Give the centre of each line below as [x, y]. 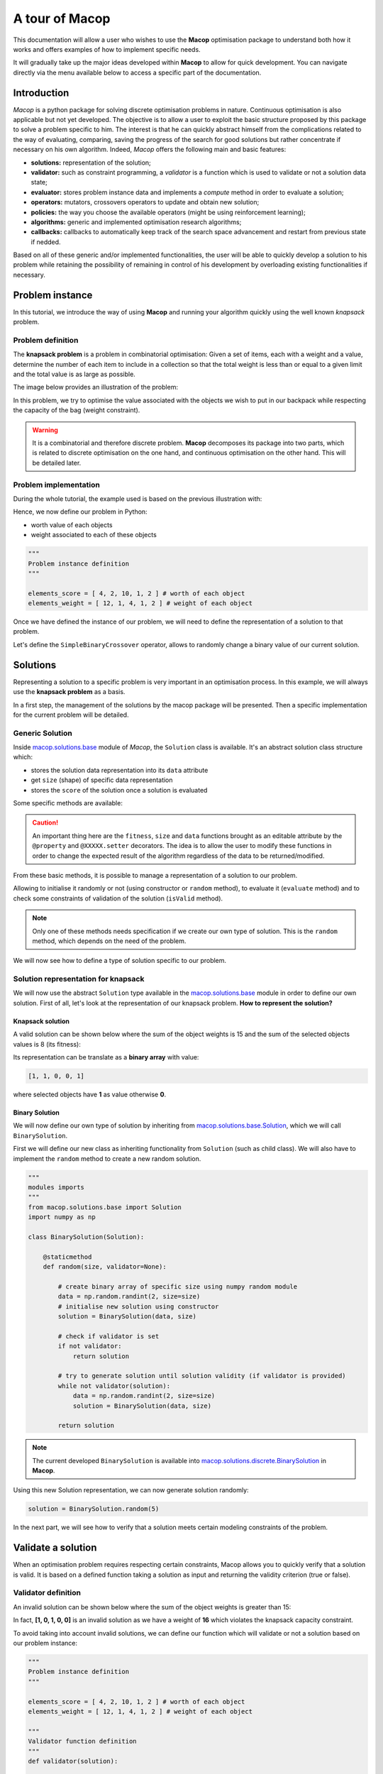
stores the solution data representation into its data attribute [120, 770]
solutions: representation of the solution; [91, 162]
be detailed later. [57, 463]
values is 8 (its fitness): [47, 1044]
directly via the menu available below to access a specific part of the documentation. [137, 72]
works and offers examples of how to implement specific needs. [107, 49]
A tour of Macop [62, 18]
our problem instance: [45, 1643]
